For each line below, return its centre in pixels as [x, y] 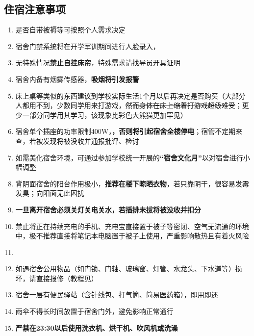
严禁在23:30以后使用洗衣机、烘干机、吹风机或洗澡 [97, 327]
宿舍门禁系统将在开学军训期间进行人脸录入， [88, 46]
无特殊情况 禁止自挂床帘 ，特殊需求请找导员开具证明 [98, 63]
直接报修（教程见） [67, 278]
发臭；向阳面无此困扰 [50, 193]
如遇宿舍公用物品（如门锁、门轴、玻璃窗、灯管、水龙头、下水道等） [125, 269]
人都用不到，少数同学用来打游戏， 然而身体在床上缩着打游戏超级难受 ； [129, 105]
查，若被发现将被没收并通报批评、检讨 [77, 141]
